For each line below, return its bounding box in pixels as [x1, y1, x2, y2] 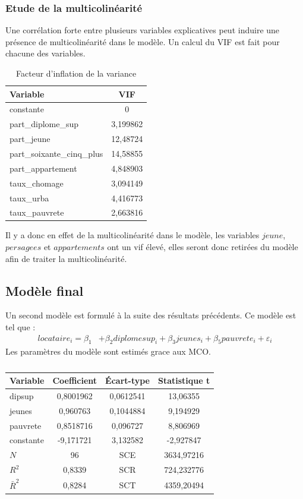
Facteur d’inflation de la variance [16, 67, 137, 79]
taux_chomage [10, 176, 64, 189]
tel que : [5, 321, 36, 333]
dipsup [10, 389, 34, 402]
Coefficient [52, 374, 97, 387]
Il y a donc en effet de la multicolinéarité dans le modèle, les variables [5, 229, 260, 241]
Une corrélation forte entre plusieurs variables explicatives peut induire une [5, 24, 280, 36]
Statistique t [157, 374, 210, 387]
